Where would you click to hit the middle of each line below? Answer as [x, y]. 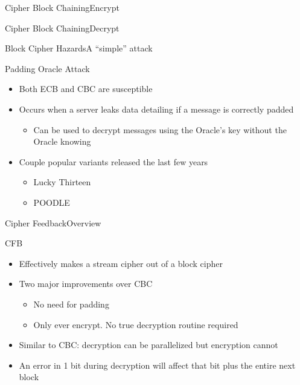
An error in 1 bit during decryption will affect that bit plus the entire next [157, 365]
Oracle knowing [62, 141]
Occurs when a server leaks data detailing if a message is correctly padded [156, 109]
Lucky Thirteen [62, 182]
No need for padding [71, 304]
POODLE [52, 202]
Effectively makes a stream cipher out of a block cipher [121, 263]
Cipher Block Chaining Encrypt [62, 7]
